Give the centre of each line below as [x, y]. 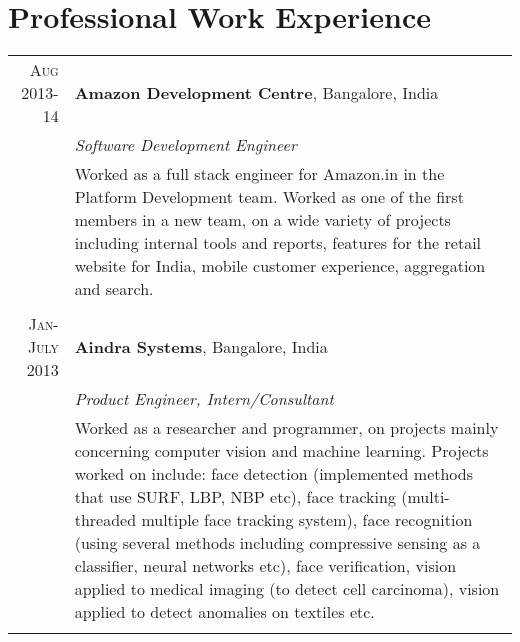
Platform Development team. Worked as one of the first [269, 197]
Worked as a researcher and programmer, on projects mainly [286, 428]
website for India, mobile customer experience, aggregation [280, 266]
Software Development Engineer [185, 145]
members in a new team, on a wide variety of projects [262, 220]
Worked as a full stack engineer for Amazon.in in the [259, 174]
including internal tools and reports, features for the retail [278, 243]
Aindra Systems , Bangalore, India [201, 347]
